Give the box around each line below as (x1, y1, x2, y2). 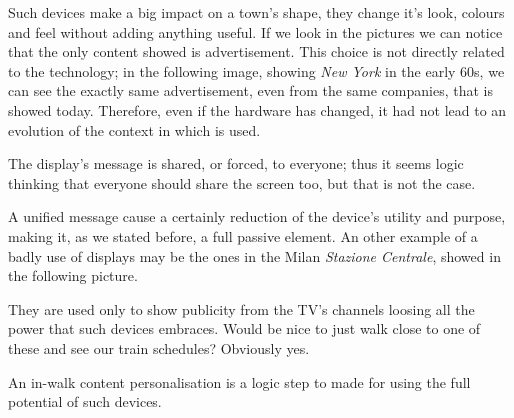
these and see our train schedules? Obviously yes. (8, 337, 310, 358)
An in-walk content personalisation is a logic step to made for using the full (8, 371, 471, 392)
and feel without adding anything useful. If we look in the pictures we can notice (8, 21, 503, 42)
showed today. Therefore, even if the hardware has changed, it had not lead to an (8, 99, 507, 120)
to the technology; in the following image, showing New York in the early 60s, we (8, 60, 505, 81)
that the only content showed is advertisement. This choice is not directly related (8, 41, 505, 62)
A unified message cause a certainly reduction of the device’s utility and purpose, (8, 206, 506, 227)
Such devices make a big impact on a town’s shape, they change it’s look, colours (8, 2, 505, 22)
